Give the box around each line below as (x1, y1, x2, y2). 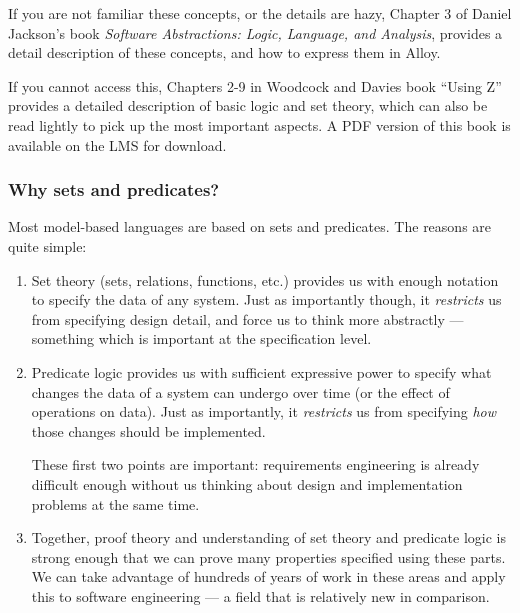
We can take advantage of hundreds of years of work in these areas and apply (31, 566, 506, 587)
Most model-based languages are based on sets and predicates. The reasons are (8, 216, 492, 237)
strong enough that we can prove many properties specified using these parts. (31, 546, 506, 567)
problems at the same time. (31, 493, 200, 514)
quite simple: (8, 235, 87, 256)
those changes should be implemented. (31, 420, 266, 441)
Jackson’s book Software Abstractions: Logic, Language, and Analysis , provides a (8, 22, 503, 43)
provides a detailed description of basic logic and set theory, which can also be (8, 95, 488, 116)
